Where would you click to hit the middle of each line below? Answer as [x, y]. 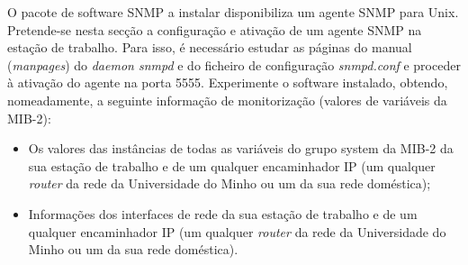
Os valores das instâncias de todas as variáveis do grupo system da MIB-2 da [241, 148]
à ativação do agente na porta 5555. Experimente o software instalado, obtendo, [228, 82]
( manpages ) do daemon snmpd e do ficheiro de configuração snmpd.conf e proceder [234, 64]
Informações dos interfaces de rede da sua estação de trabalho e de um [223, 213]
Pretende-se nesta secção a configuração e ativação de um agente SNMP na [215, 29]
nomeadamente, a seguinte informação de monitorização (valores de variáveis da [227, 100]
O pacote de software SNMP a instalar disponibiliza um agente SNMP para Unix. [233, 12]
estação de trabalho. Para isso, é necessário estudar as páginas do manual [210, 47]
